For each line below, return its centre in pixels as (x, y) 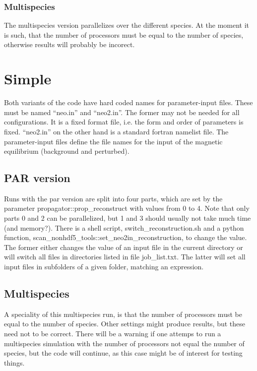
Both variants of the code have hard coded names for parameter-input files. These (128, 102)
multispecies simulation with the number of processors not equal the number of (124, 343)
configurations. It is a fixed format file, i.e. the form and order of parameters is (124, 122)
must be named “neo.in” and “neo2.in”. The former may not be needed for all (122, 112)
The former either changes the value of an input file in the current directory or (124, 247)
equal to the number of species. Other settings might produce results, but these (125, 324)
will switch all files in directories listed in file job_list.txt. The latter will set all (125, 257)
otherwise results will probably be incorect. (69, 44)
